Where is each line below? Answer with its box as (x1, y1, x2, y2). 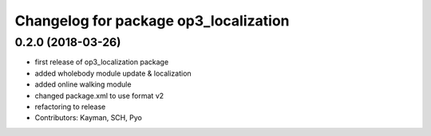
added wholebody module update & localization (34, 68, 192, 78)
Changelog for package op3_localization (14, 12, 291, 29)
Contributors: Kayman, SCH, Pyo (34, 113, 143, 122)
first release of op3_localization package (34, 57, 169, 67)
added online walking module (34, 80, 132, 89)
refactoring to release (34, 102, 106, 111)
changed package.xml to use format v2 (34, 91, 164, 100)
